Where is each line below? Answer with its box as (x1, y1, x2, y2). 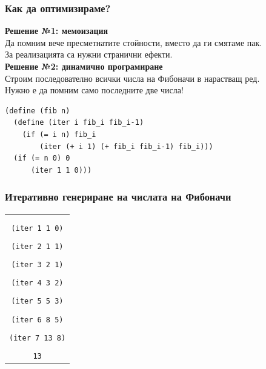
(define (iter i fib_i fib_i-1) (13, 118, 144, 127)
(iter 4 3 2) (11, 279, 64, 288)
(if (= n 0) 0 (13, 154, 70, 163)
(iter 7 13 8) (9, 333, 66, 342)
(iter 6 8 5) (11, 315, 64, 324)
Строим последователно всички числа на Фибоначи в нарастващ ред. (5, 71, 260, 84)
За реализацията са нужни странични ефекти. (5, 48, 173, 61)
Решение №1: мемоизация (5, 24, 108, 37)
